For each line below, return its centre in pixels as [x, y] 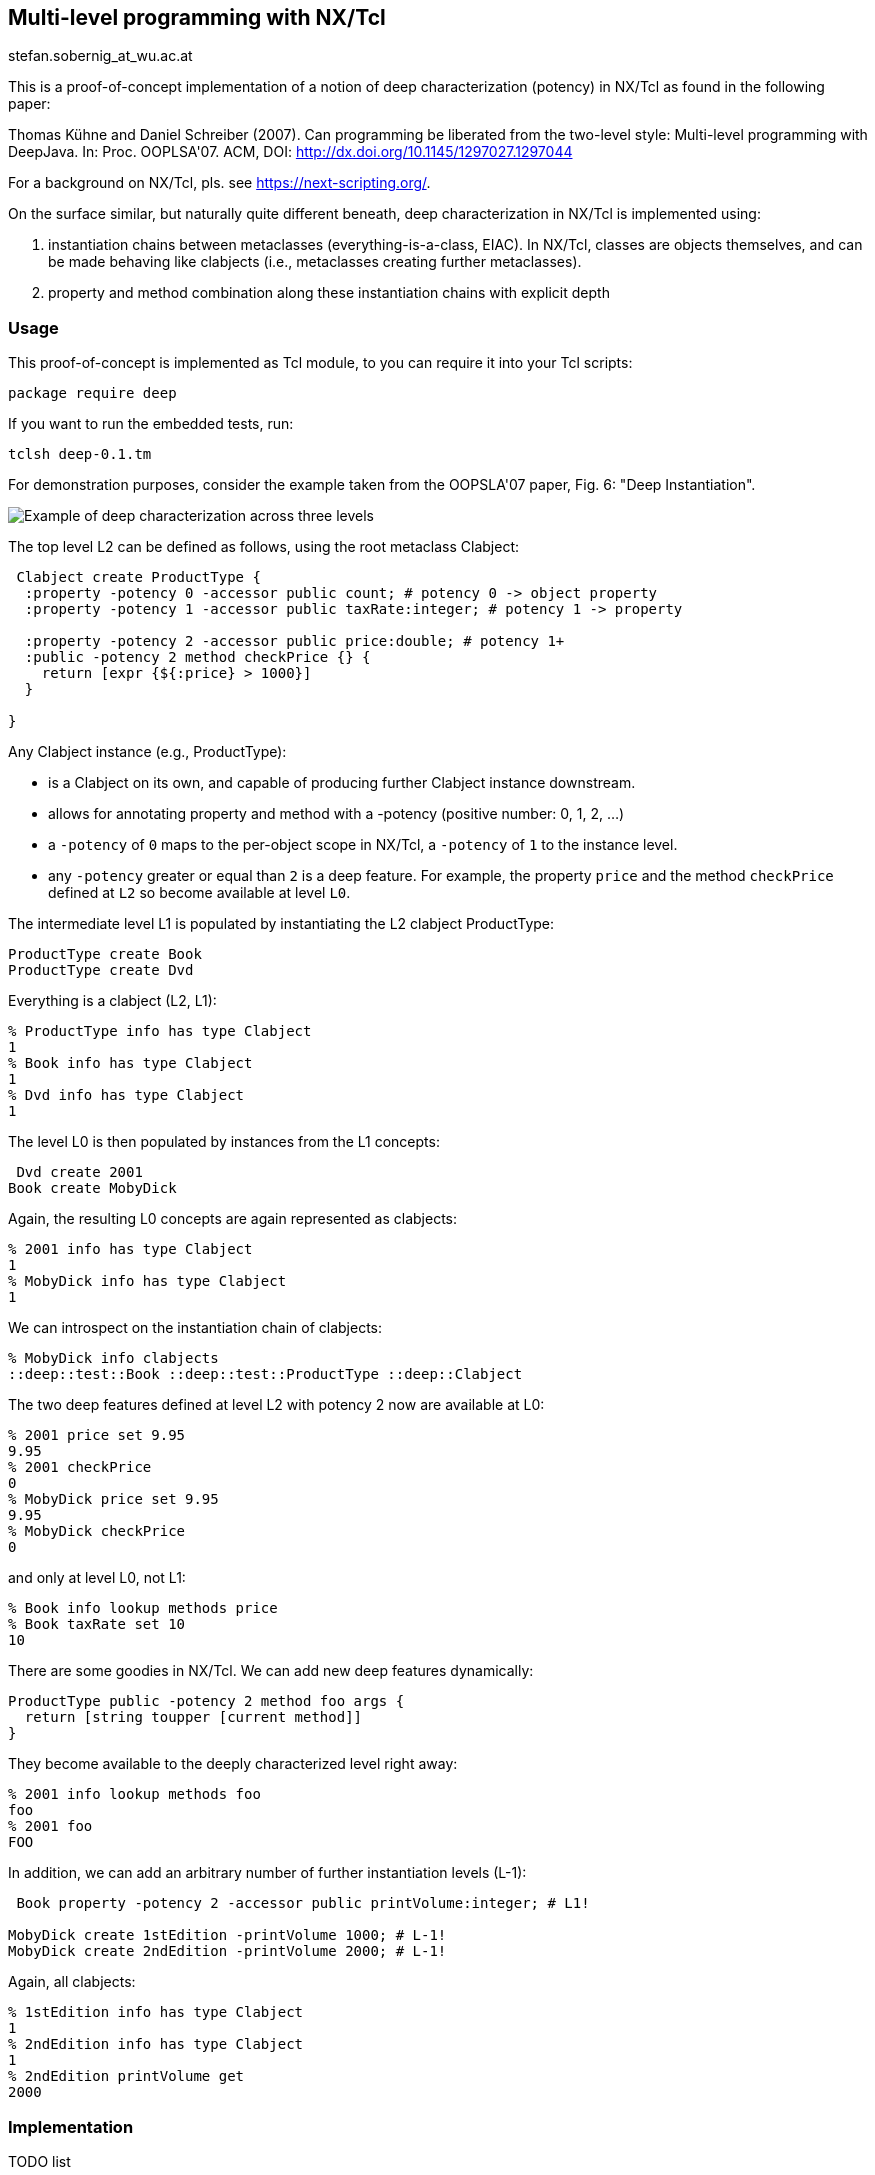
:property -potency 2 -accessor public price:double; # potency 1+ [294, 641]
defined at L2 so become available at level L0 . [199, 893]
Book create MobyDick [92, 1188]
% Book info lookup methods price [143, 1608]
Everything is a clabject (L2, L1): [112, 1001]
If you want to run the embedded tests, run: [151, 424]
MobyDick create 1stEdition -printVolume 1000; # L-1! [227, 1935]
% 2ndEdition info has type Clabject [156, 2044]
